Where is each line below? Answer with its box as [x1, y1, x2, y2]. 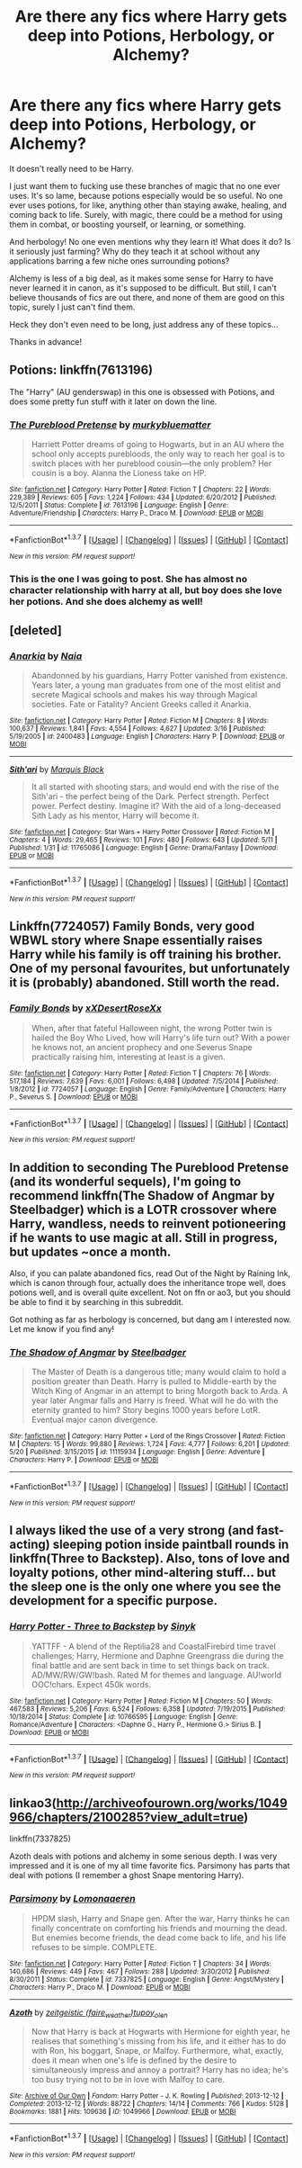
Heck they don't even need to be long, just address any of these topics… [9, 319, 279, 329]
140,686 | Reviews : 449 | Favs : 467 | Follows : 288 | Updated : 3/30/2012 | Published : [9, 1966, 271, 1976]
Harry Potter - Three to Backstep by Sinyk [9, 1620, 196, 1633]
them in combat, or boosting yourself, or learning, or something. [9, 219, 246, 229]
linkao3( [9, 1795, 57, 1811]
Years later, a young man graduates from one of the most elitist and [31, 679, 281, 690]
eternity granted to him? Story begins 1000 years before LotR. [31, 1405, 261, 1416]
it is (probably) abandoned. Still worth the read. [9, 975, 280, 991]
